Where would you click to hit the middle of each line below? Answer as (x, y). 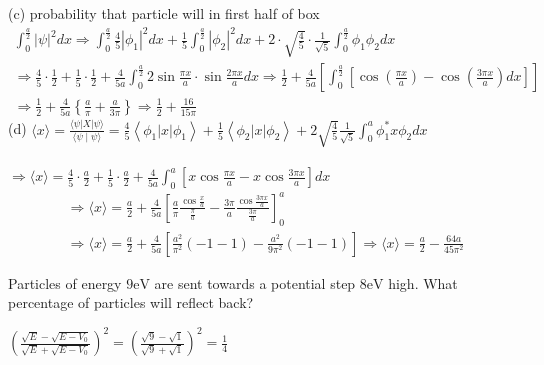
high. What (423, 282)
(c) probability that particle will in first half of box (164, 13)
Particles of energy (65, 282)
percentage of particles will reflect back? (131, 302)
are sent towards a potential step (255, 282)
